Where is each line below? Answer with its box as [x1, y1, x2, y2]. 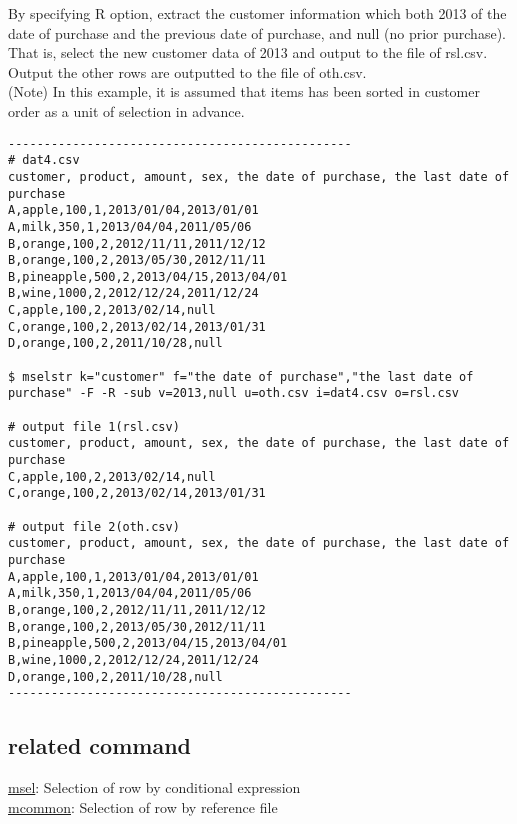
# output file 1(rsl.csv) [8, 419, 180, 434]
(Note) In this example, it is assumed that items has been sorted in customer [8, 81, 480, 102]
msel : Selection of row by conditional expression [8, 777, 301, 798]
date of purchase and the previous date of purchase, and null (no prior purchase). [8, 22, 506, 43]
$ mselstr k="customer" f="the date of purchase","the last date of [8, 369, 474, 384]
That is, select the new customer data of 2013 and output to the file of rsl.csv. [8, 42, 488, 63]
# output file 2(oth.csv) [8, 519, 180, 534]
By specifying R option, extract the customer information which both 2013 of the [8, 3, 507, 23]
